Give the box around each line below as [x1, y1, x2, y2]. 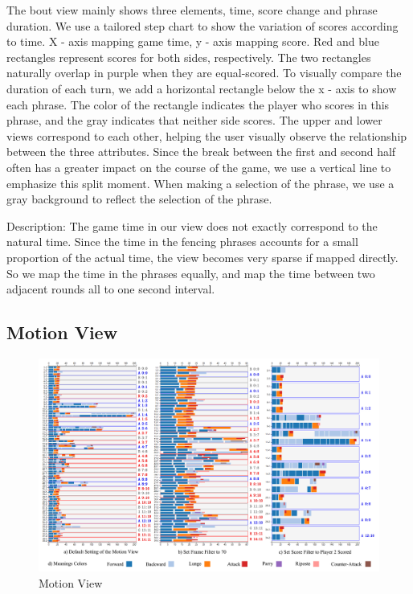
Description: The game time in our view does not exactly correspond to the [6, 217, 378, 234]
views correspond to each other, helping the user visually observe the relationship [6, 127, 407, 144]
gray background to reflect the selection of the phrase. [6, 190, 272, 207]
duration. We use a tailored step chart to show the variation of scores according [6, 17, 399, 34]
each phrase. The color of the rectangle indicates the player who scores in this [6, 96, 390, 113]
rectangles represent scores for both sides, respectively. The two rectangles [6, 48, 371, 65]
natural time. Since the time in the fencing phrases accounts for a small [6, 233, 358, 250]
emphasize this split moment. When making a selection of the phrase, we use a [6, 174, 395, 191]
